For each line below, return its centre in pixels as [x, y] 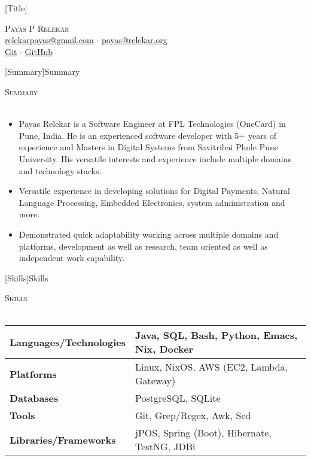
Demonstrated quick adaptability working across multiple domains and [149, 234]
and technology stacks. [60, 170]
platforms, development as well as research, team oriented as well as [143, 246]
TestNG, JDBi [165, 447]
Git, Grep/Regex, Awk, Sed [193, 415]
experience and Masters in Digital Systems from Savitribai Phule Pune [148, 147]
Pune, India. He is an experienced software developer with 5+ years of [148, 135]
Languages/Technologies [68, 342]
